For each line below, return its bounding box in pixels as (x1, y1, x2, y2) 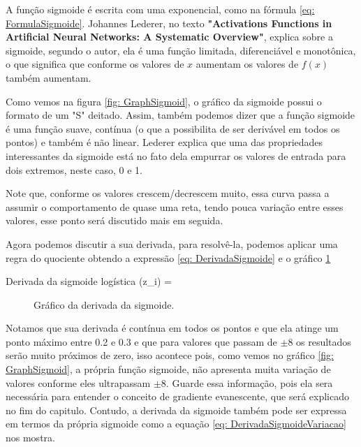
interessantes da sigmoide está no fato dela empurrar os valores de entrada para (6, 148, 346, 163)
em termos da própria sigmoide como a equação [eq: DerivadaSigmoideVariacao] (6, 416, 346, 431)
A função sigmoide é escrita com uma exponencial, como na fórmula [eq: (6, 2, 315, 16)
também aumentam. (6, 70, 91, 85)
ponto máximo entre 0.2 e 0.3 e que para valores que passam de (6, 334, 277, 349)
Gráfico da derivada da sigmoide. (34, 297, 175, 312)
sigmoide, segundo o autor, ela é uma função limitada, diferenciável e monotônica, (6, 43, 356, 57)
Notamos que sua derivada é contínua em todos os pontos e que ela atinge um (6, 321, 339, 335)
